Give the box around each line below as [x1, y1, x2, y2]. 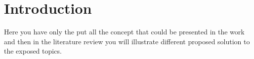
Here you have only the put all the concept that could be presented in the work [4, 27, 245, 37]
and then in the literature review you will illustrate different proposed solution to [4, 36, 250, 46]
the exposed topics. [4, 46, 62, 56]
